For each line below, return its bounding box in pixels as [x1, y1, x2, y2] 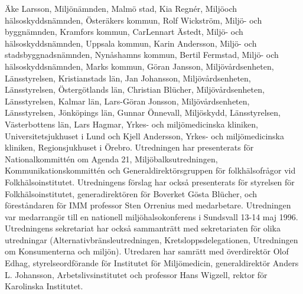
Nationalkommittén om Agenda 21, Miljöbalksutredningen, [5, 152, 218, 165]
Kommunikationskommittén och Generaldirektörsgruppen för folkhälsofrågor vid [5, 164, 296, 177]
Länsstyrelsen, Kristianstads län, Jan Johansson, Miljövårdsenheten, [5, 71, 251, 84]
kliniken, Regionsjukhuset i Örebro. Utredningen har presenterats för [5, 141, 254, 153]
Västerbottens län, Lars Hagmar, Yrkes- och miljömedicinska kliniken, [5, 117, 258, 130]
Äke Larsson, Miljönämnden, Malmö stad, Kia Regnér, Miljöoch [5, 2, 237, 14]
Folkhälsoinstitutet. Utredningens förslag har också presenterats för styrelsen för [5, 175, 295, 188]
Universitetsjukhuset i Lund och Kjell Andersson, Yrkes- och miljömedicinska [5, 129, 284, 142]
